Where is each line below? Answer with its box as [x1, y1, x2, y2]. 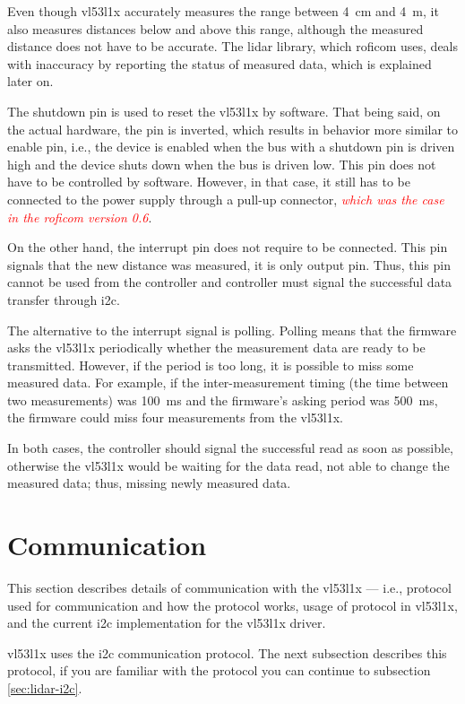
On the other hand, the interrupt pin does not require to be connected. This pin [7, 238, 448, 256]
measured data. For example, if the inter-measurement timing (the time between [7, 373, 449, 392]
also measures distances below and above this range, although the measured [7, 19, 424, 38]
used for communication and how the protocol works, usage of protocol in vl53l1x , [7, 595, 458, 614]
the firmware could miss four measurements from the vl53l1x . [7, 408, 343, 427]
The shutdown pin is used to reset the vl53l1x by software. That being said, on [7, 101, 441, 120]
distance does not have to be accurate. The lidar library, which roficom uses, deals [7, 37, 459, 56]
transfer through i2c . [7, 290, 120, 309]
